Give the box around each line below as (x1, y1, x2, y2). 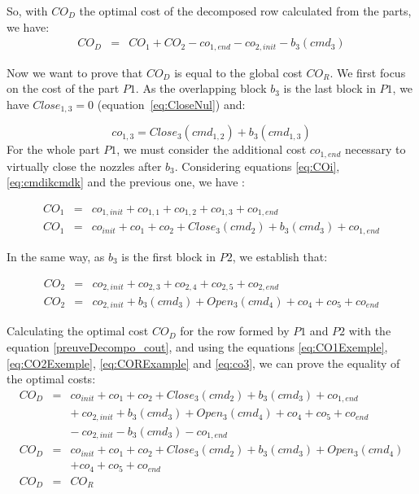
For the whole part (7, 141, 100, 158)
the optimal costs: (7, 370, 96, 387)
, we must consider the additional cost (116, 141, 307, 158)
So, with (7, 2, 48, 19)
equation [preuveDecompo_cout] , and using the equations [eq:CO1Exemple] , (7, 339, 388, 356)
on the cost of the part (7, 80, 120, 97)
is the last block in (283, 80, 376, 97)
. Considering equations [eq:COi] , (174, 157, 340, 174)
